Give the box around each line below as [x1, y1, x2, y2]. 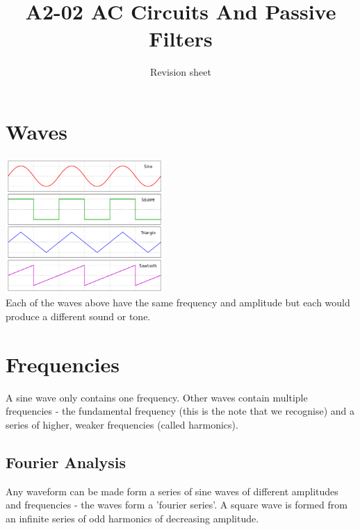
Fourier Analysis [6, 451, 126, 472]
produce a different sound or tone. [6, 308, 151, 323]
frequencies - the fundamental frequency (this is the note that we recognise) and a [6, 404, 355, 418]
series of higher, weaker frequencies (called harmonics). [6, 417, 238, 431]
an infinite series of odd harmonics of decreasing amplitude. [6, 511, 259, 525]
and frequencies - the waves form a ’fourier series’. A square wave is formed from [6, 497, 347, 512]
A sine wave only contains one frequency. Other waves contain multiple [6, 390, 308, 404]
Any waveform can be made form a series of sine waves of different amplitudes [6, 483, 338, 498]
